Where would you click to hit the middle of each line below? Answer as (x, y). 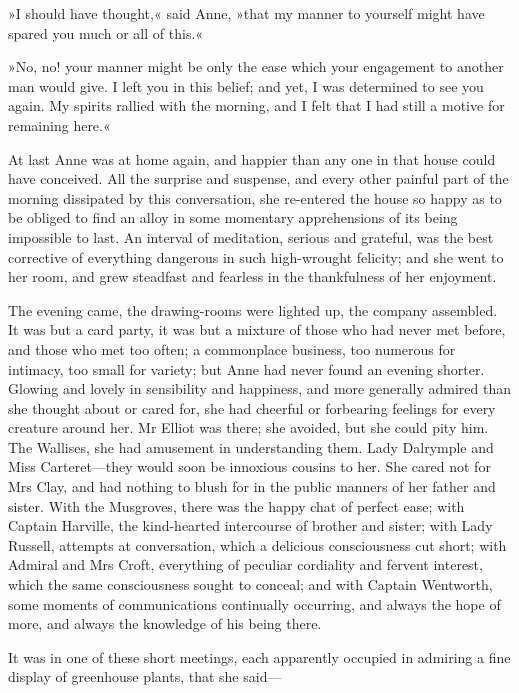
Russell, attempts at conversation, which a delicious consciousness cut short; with (257, 544)
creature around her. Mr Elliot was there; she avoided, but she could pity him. (248, 427)
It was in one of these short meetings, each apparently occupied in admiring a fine (259, 656)
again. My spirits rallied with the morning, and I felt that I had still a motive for (256, 105)
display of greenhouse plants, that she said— (145, 676)
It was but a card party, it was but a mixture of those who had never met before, (257, 329)
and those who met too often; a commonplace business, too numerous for (232, 348)
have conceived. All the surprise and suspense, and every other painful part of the (258, 178)
